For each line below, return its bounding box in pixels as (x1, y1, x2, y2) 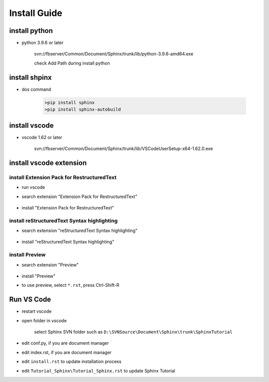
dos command (21, 86, 51, 92)
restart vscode (21, 308, 52, 314)
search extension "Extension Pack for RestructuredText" (21, 193, 137, 199)
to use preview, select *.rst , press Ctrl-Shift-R (21, 282, 120, 288)
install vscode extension (9, 159, 87, 167)
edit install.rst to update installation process (21, 359, 122, 365)
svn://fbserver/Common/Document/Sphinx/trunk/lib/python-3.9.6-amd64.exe (34, 51, 194, 57)
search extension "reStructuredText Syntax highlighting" (21, 227, 138, 234)
